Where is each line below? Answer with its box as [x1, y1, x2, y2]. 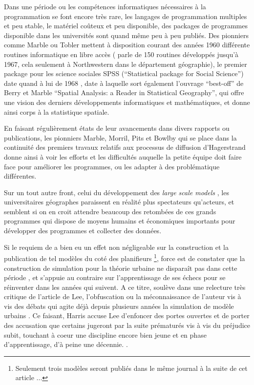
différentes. [4, 171, 37, 181]
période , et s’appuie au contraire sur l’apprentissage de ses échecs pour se [4, 272, 226, 283]
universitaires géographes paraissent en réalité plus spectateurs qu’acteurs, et [4, 197, 234, 207]
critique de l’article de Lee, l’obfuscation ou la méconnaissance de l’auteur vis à [4, 291, 241, 302]
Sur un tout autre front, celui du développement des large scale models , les [4, 187, 229, 197]
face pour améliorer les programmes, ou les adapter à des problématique [4, 161, 220, 171]
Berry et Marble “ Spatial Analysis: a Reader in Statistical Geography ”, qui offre [4, 87, 244, 98]
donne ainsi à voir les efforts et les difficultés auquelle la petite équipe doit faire [4, 151, 242, 162]
